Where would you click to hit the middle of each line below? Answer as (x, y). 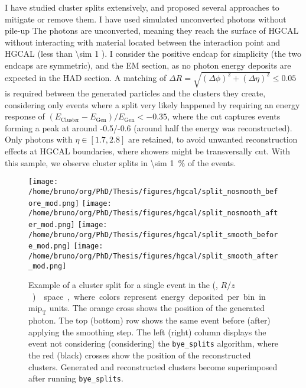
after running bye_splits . (76, 378)
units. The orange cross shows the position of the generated (157, 308)
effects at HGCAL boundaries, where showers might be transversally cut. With (148, 151)
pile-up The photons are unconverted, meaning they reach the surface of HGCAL (152, 30)
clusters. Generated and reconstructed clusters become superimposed (153, 366)
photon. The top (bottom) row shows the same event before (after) (149, 320)
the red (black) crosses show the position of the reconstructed (140, 355)
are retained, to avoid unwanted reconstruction (213, 139)
